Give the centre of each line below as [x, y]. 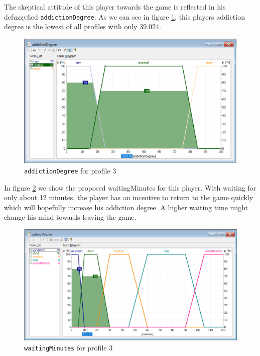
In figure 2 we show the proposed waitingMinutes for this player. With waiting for [130, 187]
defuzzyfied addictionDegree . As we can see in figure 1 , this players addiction [124, 16]
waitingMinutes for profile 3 [69, 347]
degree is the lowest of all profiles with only [71, 26]
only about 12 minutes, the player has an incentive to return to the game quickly [129, 197]
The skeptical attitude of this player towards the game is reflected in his [115, 7]
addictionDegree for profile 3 [70, 170]
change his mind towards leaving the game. [70, 217]
